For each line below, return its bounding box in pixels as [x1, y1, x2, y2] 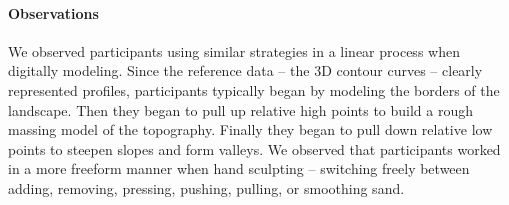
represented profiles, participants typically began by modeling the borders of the [8, 79, 500, 100]
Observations [8, 2, 99, 23]
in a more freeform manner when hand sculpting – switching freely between [8, 158, 470, 179]
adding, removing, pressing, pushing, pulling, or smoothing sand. [8, 177, 405, 198]
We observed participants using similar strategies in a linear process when [8, 40, 460, 61]
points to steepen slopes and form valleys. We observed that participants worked [8, 138, 501, 159]
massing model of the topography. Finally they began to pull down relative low [8, 119, 493, 140]
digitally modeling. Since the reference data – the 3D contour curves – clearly [8, 60, 483, 81]
